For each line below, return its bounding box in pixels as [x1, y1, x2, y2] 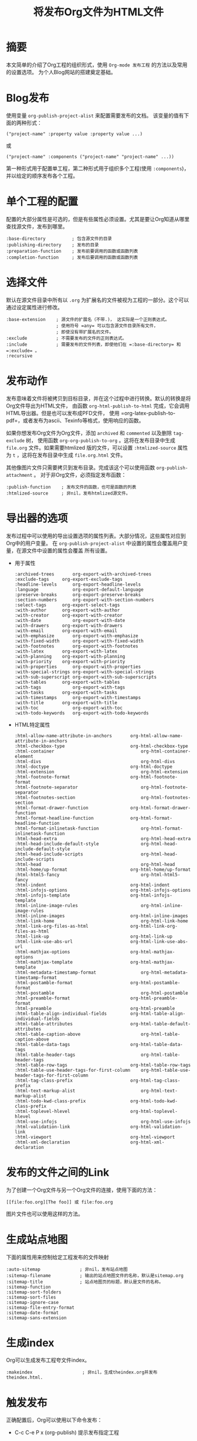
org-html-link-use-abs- [130, 938, 189, 944]
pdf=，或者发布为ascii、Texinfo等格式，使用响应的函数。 [6, 417, 144, 424]
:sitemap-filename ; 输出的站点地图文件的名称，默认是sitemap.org [6, 1272, 184, 1279]
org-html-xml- [130, 1139, 165, 1145]
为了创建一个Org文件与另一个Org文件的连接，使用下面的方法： [6, 1186, 158, 1193]
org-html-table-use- [140, 1067, 191, 1073]
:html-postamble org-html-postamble [14, 990, 189, 996]
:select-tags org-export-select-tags [14, 602, 120, 608]
